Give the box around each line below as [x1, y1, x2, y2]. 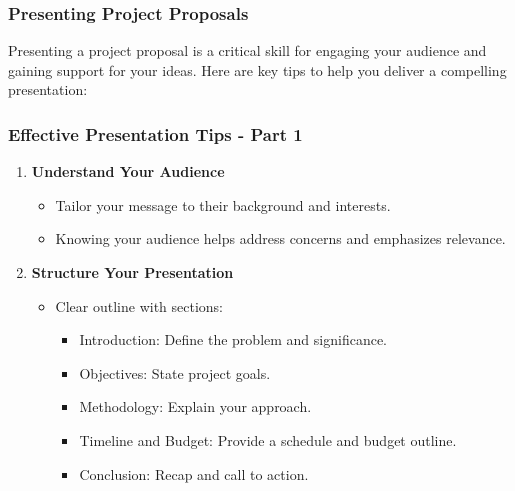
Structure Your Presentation [31, 262, 234, 282]
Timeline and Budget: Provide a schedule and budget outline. [79, 429, 457, 450]
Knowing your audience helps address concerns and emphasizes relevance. [55, 228, 506, 249]
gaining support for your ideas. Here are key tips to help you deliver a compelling [8, 59, 507, 80]
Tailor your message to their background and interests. [55, 194, 391, 215]
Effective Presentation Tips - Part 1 [8, 121, 303, 146]
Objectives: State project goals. [79, 362, 271, 383]
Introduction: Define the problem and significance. [79, 329, 387, 350]
